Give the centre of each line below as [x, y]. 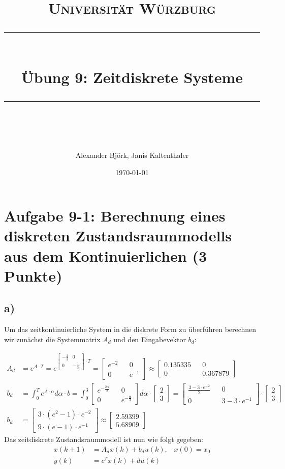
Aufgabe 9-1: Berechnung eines [115, 216]
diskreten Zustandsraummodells [118, 236]
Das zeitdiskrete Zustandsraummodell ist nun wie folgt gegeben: [104, 439]
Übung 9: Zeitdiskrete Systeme [132, 77]
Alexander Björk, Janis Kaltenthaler [132, 155]
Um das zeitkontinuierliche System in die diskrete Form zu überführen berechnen [130, 329]
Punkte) [33, 275]
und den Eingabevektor [150, 339]
